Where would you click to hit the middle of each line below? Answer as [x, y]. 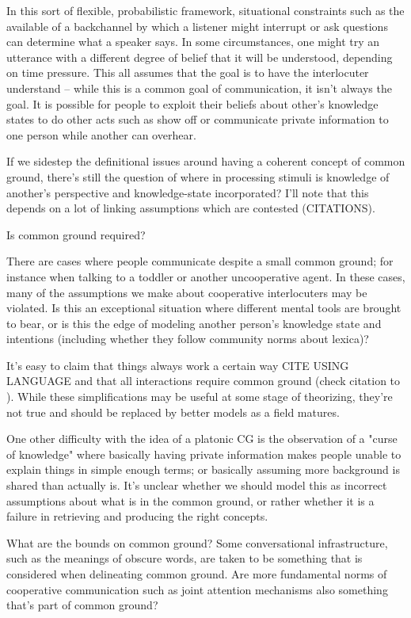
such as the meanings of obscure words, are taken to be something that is [185, 558]
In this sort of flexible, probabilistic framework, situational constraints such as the [205, 10]
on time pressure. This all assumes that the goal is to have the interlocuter [188, 72]
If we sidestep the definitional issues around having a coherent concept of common [206, 161]
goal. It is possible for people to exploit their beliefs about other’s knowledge [192, 103]
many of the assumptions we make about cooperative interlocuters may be [187, 292]
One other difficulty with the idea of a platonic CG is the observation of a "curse [202, 439]
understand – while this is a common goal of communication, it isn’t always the [199, 88]
